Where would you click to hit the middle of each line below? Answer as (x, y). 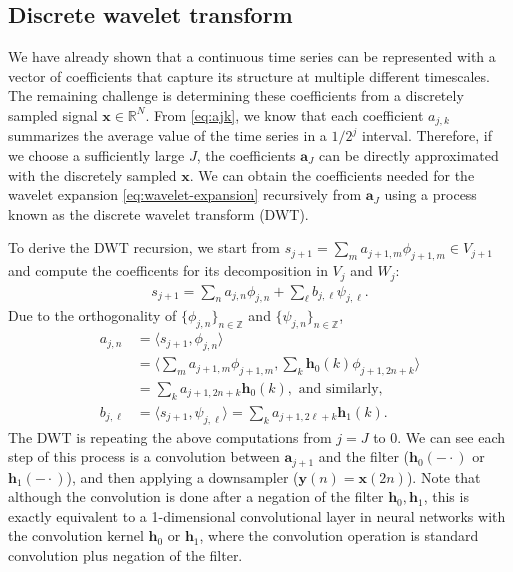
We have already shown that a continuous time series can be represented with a (252, 56)
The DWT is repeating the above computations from (170, 436)
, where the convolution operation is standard (339, 535)
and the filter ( (364, 456)
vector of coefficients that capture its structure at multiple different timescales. (249, 75)
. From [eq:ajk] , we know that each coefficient (284, 114)
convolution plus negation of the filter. (125, 555)
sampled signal (53, 114)
